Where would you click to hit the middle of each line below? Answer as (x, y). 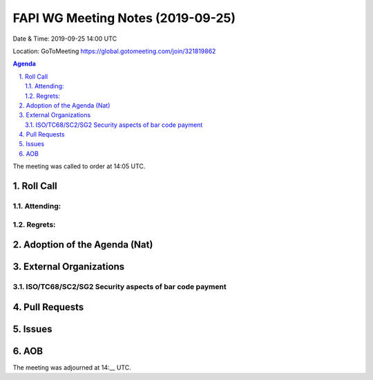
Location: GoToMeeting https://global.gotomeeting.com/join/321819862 (114, 51)
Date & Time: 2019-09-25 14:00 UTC (65, 39)
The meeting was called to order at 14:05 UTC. (79, 166)
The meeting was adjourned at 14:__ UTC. (72, 367)
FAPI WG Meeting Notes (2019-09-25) (124, 18)
